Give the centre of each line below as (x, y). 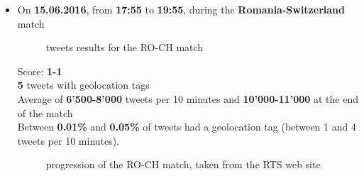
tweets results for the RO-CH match (125, 47)
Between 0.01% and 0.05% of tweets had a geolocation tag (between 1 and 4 (187, 127)
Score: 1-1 (40, 71)
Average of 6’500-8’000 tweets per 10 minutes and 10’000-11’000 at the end (188, 98)
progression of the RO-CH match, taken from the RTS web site (183, 164)
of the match (45, 112)
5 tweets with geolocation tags (83, 85)
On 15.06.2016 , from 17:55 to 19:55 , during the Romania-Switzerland (181, 9)
